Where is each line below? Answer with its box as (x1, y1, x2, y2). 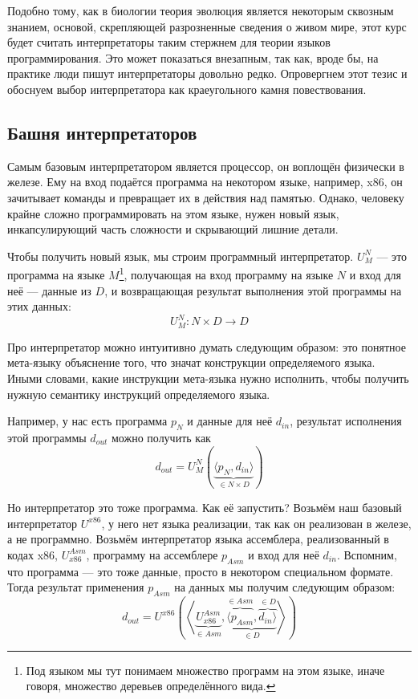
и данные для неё (187, 412, 273, 429)
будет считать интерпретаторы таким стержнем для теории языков (7, 34, 331, 51)
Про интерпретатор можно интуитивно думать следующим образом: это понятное (7, 338, 406, 355)
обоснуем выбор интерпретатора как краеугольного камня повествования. (7, 80, 367, 97)
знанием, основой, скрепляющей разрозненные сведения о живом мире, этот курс (7, 18, 407, 35)
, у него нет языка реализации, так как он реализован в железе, (101, 514, 412, 531)
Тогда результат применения (7, 579, 144, 595)
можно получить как (111, 429, 211, 445)
